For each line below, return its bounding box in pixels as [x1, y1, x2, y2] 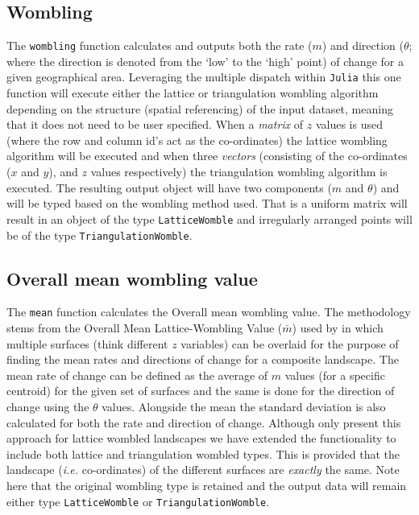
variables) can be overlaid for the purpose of [180, 335, 399, 352]
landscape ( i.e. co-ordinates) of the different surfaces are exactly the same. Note [6, 461, 400, 478]
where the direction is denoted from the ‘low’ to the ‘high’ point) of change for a [6, 52, 404, 69]
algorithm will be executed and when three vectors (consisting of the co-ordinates [6, 147, 408, 164]
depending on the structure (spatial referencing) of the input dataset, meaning [6, 100, 393, 117]
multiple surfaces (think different [6, 335, 168, 352]
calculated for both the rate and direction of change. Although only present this [6, 414, 401, 431]
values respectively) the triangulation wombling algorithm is [90, 163, 388, 180]
